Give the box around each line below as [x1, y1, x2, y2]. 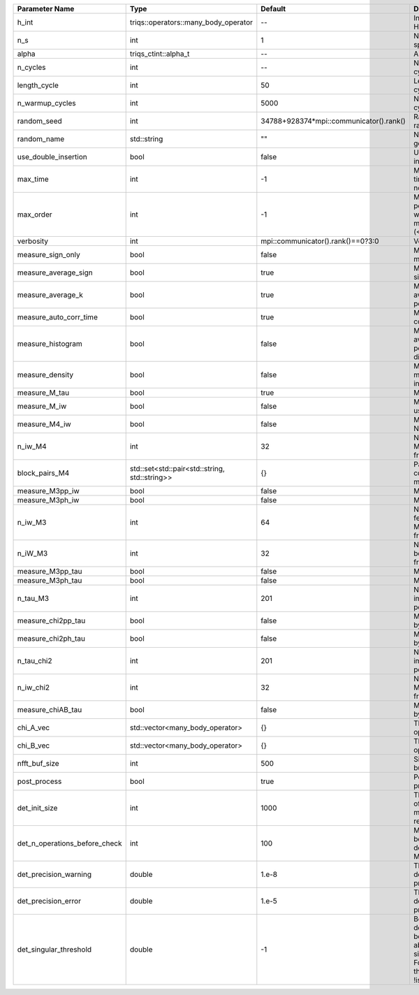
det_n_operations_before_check [17, 838, 122, 848]
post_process [17, 776, 62, 786]
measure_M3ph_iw [17, 495, 80, 504]
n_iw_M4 [17, 442, 47, 451]
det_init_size [17, 804, 58, 813]
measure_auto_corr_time [17, 312, 98, 321]
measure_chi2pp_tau [17, 616, 86, 625]
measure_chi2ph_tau [17, 634, 86, 643]
